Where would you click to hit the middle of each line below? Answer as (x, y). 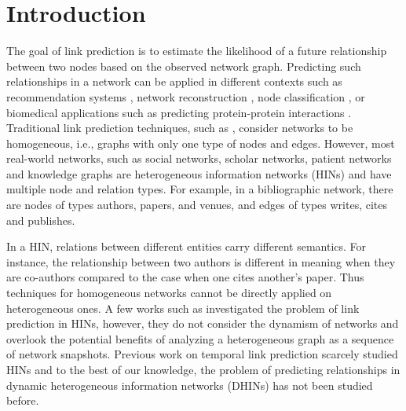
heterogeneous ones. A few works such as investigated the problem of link (183, 308)
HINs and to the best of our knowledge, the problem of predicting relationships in (203, 369)
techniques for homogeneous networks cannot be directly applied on (169, 293)
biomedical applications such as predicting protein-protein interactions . (179, 112)
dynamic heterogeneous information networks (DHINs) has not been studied (190, 385)
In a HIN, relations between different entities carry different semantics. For (187, 246)
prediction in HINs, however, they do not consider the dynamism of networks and (203, 323)
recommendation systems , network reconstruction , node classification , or (186, 96)
